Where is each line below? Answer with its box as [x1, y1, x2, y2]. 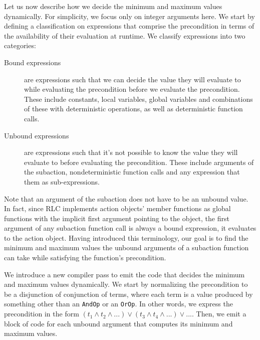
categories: [4, 40, 36, 51]
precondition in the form [4, 308, 79, 319]
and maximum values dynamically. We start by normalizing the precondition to [4, 279, 248, 289]
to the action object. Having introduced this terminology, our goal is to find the [4, 232, 248, 243]
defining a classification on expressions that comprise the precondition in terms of [4, 21, 254, 31]
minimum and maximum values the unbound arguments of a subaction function [4, 242, 249, 253]
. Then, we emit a [191, 308, 246, 319]
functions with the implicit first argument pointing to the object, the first [4, 213, 229, 223]
